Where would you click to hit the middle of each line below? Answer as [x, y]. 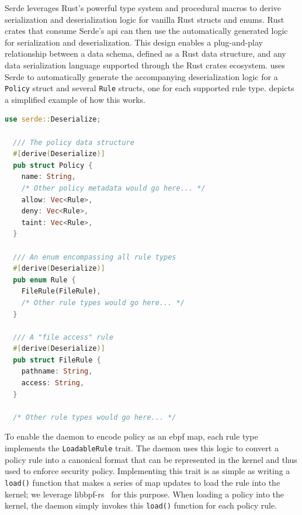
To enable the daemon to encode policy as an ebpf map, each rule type [131, 436]
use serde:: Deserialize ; [53, 120]
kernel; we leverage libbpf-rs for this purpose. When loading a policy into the [145, 494]
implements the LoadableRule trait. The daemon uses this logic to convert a [142, 448]
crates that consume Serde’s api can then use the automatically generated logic [146, 31]
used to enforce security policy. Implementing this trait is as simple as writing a [147, 471]
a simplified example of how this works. [75, 99]
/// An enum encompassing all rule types [95, 257]
